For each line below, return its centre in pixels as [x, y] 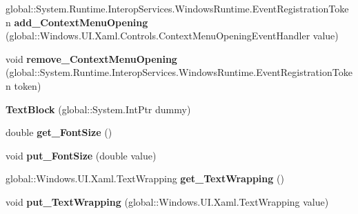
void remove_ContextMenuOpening [91, 58]
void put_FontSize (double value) [81, 155]
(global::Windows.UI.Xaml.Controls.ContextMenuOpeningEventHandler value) [172, 36]
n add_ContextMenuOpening [77, 22]
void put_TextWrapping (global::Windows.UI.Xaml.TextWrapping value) [167, 201]
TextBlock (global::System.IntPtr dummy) [98, 109]
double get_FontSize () [59, 132]
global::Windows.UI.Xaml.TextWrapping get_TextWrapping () [145, 178]
